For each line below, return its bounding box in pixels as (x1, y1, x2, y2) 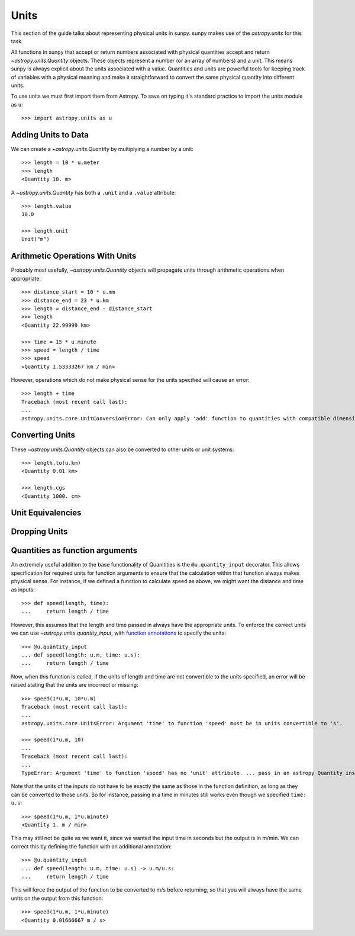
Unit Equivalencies (11, 508, 82, 518)
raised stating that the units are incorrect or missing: (11, 681, 138, 689)
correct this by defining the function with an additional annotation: (11, 842, 172, 850)
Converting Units (11, 430, 75, 440)
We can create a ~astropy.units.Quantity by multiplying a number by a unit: (11, 145, 193, 152)
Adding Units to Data (11, 130, 89, 140)
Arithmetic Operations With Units (11, 251, 137, 261)
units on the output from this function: (11, 895, 104, 902)
